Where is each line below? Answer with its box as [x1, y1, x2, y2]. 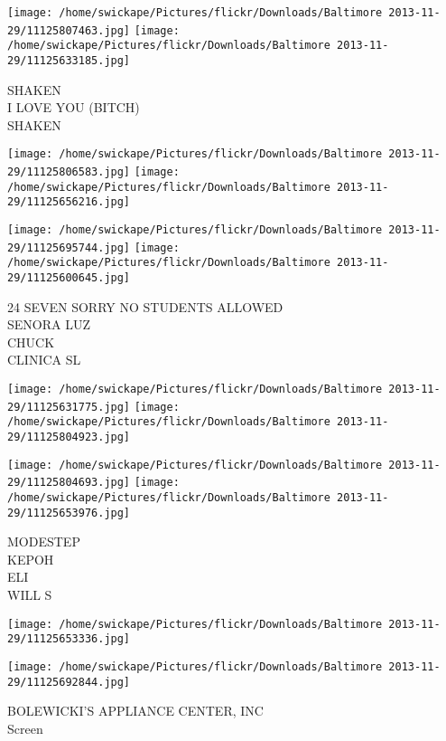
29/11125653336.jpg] [7, 632, 131, 646]
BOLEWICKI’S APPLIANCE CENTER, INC [7, 701, 264, 720]
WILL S [7, 585, 52, 604]
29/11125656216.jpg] [7, 195, 131, 209]
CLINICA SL [7, 350, 81, 369]
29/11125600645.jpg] [7, 271, 131, 284]
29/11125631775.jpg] [7, 400, 131, 413]
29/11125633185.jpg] [7, 53, 131, 67]
